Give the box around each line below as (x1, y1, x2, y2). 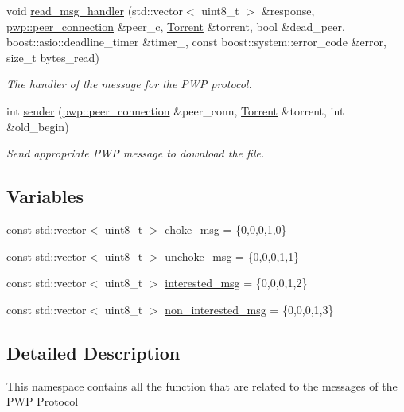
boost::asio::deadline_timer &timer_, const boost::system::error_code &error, (6, 33, 387, 50)
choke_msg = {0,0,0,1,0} (165, 220, 287, 237)
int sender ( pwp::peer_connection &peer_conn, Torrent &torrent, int (6, 102, 344, 119)
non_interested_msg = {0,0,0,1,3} (165, 301, 334, 317)
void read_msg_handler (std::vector (6, 2, 183, 18)
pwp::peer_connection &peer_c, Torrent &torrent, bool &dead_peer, (6, 17, 345, 34)
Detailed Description (6, 340, 181, 364)
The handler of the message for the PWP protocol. (6, 76, 252, 92)
